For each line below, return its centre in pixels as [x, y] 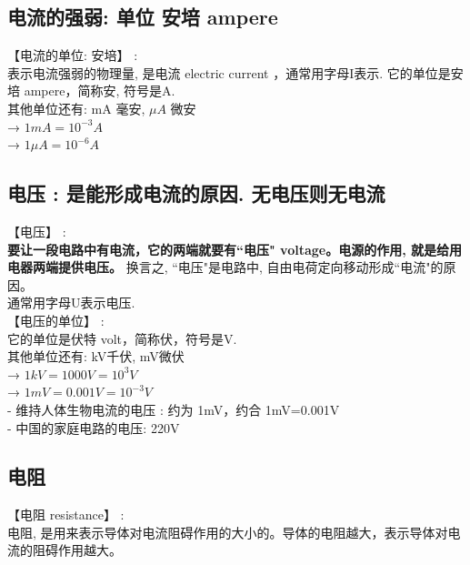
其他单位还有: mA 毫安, [76, 108]
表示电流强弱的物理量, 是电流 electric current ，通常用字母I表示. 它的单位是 [229, 72]
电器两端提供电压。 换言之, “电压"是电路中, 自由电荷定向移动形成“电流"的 [225, 267]
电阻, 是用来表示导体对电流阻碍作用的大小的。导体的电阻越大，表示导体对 [228, 532]
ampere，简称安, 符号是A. [100, 91]
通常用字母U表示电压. [71, 303]
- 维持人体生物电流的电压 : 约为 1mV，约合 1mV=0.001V [174, 409]
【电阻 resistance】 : [66, 515]
